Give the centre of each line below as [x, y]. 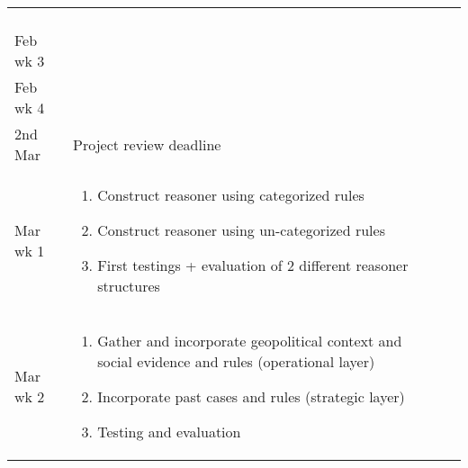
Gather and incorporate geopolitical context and [250, 341]
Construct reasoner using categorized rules [231, 195]
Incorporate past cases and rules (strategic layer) [251, 396]
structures [129, 286]
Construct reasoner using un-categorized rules [241, 230]
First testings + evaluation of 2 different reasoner [253, 265]
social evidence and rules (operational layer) [236, 361]
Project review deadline [147, 144]
